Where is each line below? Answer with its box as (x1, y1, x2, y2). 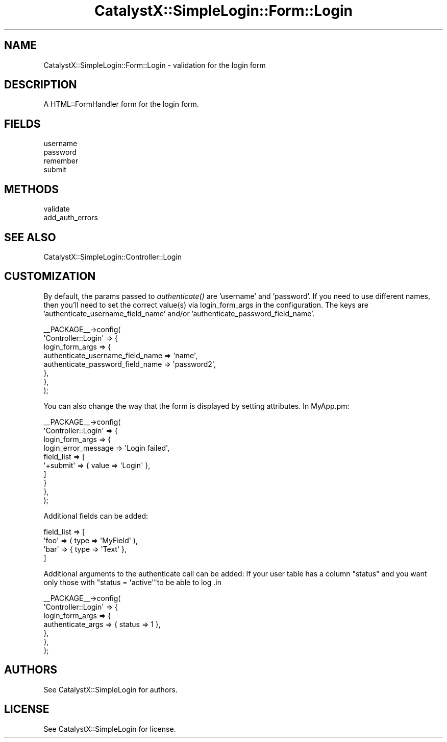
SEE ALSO (4, 230, 56, 244)
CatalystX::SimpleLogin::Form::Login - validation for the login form (43, 60, 266, 69)
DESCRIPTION (4, 78, 77, 91)
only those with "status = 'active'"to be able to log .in (43, 577, 221, 587)
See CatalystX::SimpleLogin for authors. (43, 685, 178, 694)
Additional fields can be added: (43, 511, 148, 520)
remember (43, 156, 79, 166)
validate (43, 204, 70, 214)
